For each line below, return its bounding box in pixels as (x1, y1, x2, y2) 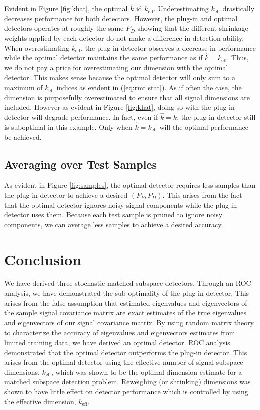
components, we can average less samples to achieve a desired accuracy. (4, 219, 223, 229)
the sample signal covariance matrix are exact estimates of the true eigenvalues (4, 307, 247, 318)
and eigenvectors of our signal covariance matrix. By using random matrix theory (4, 317, 254, 327)
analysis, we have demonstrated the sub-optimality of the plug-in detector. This (4, 288, 249, 298)
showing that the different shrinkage (137, 23, 248, 33)
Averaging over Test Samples (4, 156, 157, 172)
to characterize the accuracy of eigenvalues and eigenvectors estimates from (4, 327, 235, 338)
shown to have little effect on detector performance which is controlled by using (4, 386, 248, 397)
